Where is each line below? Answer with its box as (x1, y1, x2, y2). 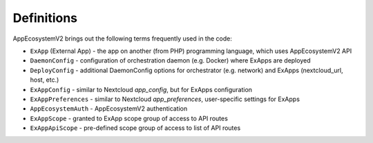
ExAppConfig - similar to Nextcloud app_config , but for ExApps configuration (30, 85, 252, 93)
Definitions (12, 10, 78, 25)
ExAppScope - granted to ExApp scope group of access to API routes (30, 114, 228, 122)
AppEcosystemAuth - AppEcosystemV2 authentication (30, 104, 188, 113)
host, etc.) (30, 76, 59, 84)
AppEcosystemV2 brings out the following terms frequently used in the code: (12, 34, 233, 43)
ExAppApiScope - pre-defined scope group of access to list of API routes (30, 124, 241, 132)
